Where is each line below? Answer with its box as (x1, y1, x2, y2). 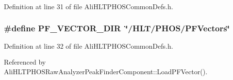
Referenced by (4, 57, 46, 67)
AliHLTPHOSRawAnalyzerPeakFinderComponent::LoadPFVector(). (4, 67, 208, 76)
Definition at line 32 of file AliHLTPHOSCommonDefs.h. (4, 40, 173, 51)
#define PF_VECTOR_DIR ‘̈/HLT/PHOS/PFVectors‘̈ (4, 22, 230, 34)
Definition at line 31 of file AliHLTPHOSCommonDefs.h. (4, 1, 173, 11)
